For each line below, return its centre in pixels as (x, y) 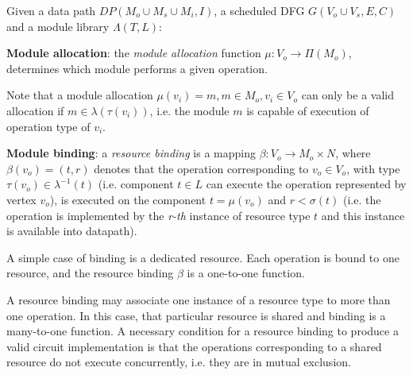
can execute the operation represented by (306, 184)
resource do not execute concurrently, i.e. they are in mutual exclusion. (179, 362)
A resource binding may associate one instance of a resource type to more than (199, 299)
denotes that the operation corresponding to (201, 168)
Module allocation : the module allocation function (134, 53)
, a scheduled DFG (259, 10)
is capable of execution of (308, 110)
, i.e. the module (189, 110)
